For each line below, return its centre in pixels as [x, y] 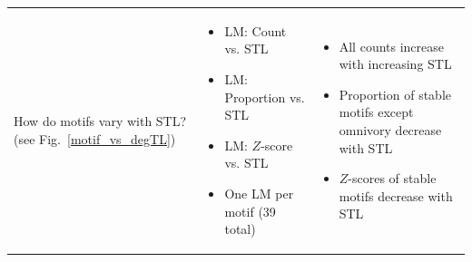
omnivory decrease [390, 129]
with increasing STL [395, 64]
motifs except [376, 112]
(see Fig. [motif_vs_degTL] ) [95, 138]
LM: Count [256, 30]
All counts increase [392, 46]
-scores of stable [392, 178]
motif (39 [250, 211]
